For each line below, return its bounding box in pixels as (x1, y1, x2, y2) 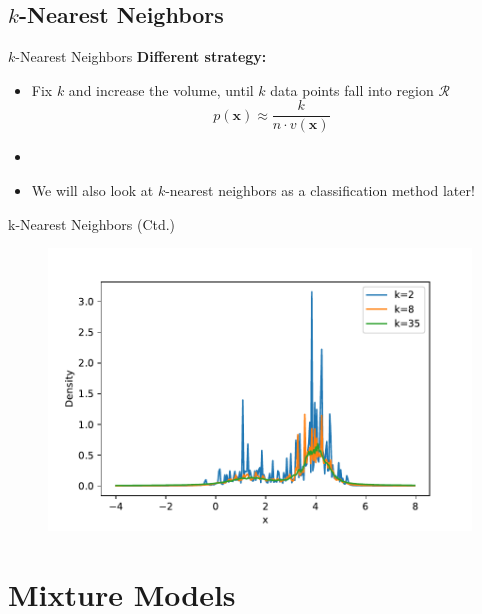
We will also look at (31, 180, 154, 201)
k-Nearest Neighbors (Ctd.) (8, 213, 176, 234)
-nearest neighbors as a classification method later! (165, 180, 475, 201)
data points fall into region (270, 79, 434, 100)
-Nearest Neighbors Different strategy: (15, 46, 267, 67)
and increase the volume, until (68, 79, 254, 100)
